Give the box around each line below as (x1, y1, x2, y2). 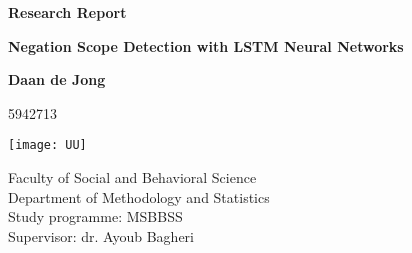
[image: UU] (8, 138, 87, 153)
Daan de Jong (8, 69, 106, 90)
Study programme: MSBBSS (8, 206, 183, 227)
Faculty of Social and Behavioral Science (8, 167, 257, 188)
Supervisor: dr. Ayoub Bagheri (8, 225, 194, 246)
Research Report (8, 2, 127, 22)
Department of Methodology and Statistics (8, 186, 270, 207)
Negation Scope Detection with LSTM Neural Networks (8, 35, 404, 56)
